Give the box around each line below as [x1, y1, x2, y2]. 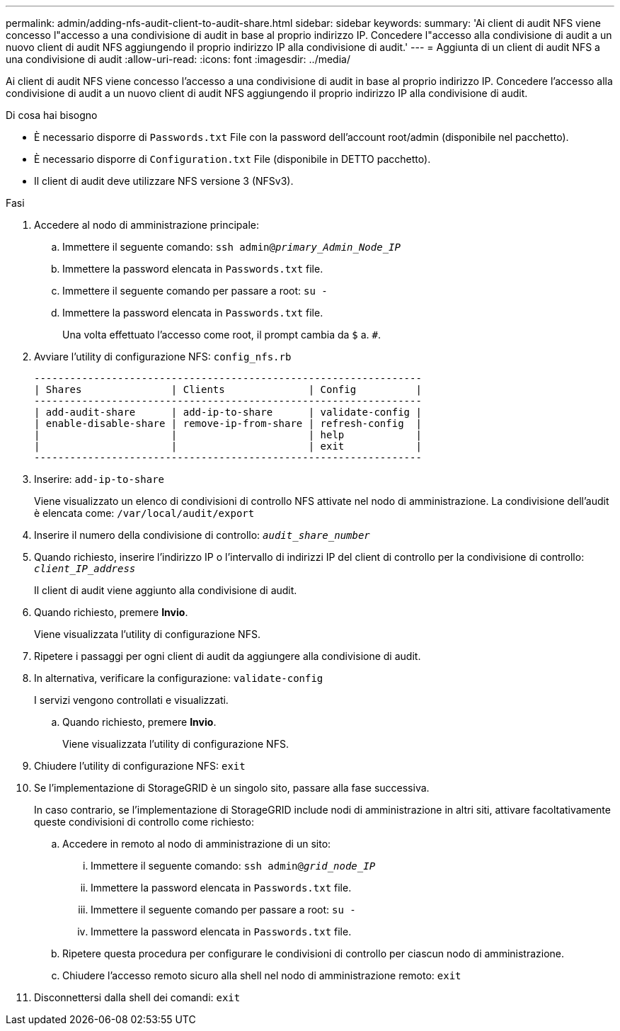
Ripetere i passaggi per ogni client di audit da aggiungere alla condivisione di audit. [34, 650, 421, 662]
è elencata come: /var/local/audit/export [34, 507, 255, 519]
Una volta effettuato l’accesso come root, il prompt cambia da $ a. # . [62, 329, 381, 341]
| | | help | [34, 429, 422, 440]
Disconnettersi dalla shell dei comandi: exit [34, 991, 241, 1003]
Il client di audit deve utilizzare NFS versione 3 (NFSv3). [34, 175, 294, 187]
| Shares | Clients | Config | [34, 384, 422, 395]
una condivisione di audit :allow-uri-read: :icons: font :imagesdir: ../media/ [6, 53, 350, 65]
